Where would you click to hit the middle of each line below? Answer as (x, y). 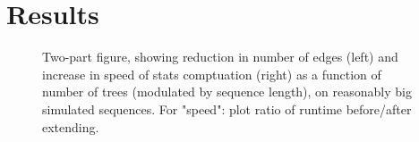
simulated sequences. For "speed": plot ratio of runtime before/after (227, 109)
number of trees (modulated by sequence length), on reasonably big (227, 92)
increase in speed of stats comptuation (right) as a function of (212, 74)
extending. (71, 126)
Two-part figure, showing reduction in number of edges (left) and (220, 57)
